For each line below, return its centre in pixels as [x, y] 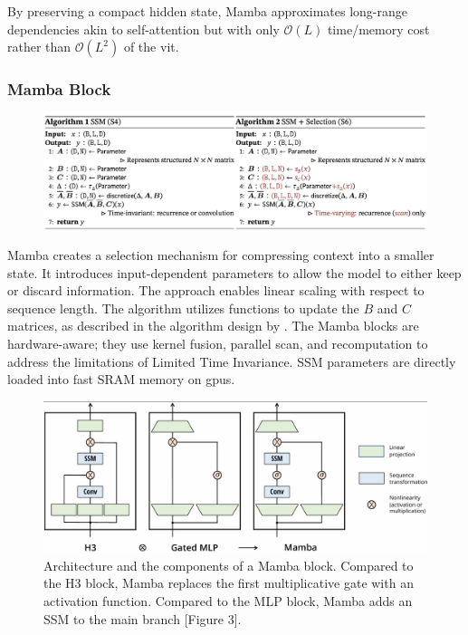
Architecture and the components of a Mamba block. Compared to [229, 565]
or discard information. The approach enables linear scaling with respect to [216, 290]
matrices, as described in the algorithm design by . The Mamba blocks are [213, 326]
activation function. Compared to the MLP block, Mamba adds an [228, 600]
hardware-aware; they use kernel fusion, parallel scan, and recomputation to [218, 344]
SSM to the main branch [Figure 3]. [143, 618]
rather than [39, 47]
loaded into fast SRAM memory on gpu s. [121, 379]
